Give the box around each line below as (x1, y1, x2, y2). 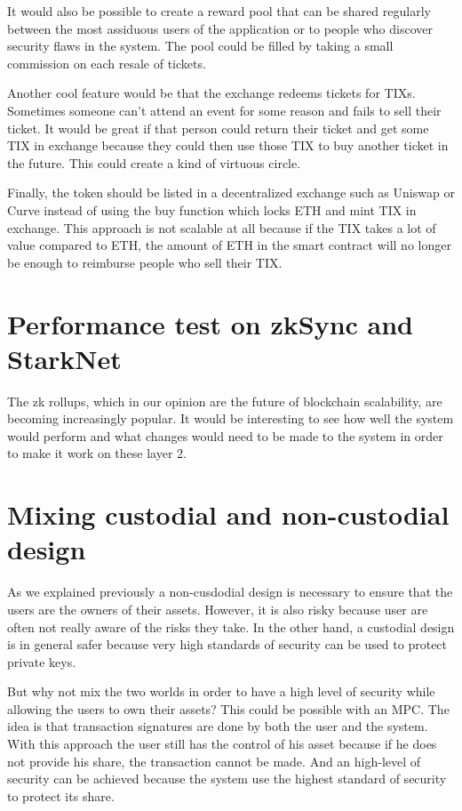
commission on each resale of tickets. (7, 53, 206, 72)
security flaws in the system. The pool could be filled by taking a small (7, 36, 394, 55)
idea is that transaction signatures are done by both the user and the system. (7, 717, 428, 735)
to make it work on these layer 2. (7, 444, 187, 462)
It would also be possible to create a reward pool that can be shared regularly (7, 2, 431, 20)
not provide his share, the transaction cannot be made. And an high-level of (7, 751, 421, 770)
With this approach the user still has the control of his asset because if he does (7, 735, 437, 753)
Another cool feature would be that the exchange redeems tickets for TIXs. (7, 84, 416, 102)
